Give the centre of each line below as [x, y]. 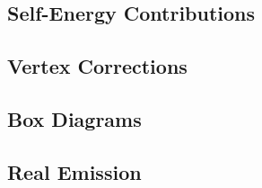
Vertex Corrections [97, 66]
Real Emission [74, 171]
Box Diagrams [74, 118]
